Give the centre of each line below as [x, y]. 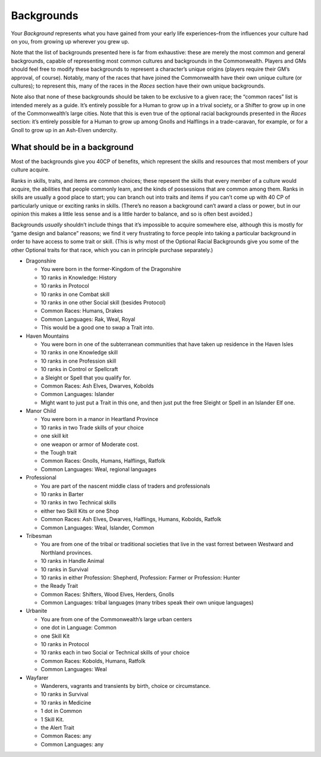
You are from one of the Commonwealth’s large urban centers [117, 619]
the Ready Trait [59, 586]
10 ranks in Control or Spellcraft [79, 369]
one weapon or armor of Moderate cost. [90, 444]
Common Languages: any [72, 744]
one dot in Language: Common [79, 628]
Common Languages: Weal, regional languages [99, 469]
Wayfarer [37, 677]
